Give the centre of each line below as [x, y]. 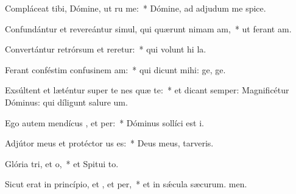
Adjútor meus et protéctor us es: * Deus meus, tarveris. [109, 143]
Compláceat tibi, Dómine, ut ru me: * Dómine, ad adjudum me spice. [136, 8]
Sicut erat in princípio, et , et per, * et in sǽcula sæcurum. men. [126, 184]
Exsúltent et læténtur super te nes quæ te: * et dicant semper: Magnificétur [147, 90]
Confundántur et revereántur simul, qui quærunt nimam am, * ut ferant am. [148, 28]
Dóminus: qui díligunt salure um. [66, 102]
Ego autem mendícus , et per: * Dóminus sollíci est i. [104, 122]
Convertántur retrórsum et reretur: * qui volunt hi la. [106, 49]
